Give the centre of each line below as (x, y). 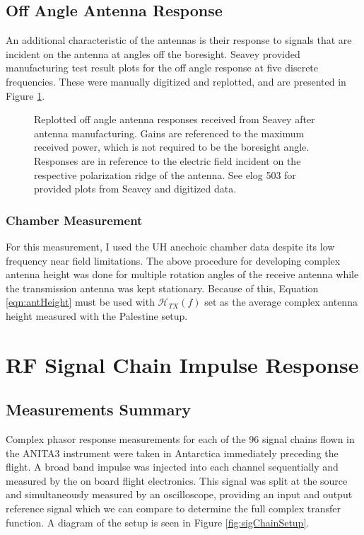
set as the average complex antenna (281, 302)
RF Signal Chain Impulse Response (182, 364)
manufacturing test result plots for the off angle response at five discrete (162, 68)
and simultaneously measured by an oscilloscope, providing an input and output (179, 494)
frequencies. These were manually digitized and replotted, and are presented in (176, 81)
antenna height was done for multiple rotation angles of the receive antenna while (182, 274)
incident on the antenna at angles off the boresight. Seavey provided (153, 53)
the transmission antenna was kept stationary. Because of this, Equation (162, 288)
